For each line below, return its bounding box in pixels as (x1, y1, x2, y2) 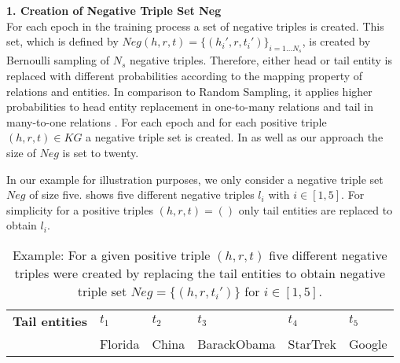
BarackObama (197, 334, 276, 353)
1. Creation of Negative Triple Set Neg (6, 2, 222, 18)
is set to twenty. (62, 144, 139, 160)
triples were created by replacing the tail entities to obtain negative (14, 263, 386, 282)
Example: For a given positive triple (12, 245, 211, 264)
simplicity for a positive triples (6, 201, 153, 218)
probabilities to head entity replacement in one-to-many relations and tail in (6, 98, 373, 115)
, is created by (302, 33, 371, 49)
